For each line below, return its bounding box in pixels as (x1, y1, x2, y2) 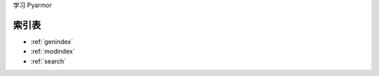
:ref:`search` (30, 56, 67, 66)
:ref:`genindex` (30, 37, 74, 45)
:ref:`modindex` (30, 47, 75, 56)
